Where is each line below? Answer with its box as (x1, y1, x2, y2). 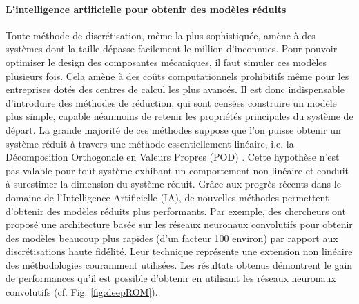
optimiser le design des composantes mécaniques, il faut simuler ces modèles (6, 54, 327, 69)
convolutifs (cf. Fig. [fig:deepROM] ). (6, 285, 158, 299)
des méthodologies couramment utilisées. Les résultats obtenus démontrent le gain (6, 257, 353, 272)
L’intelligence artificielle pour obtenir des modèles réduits (6, 1, 287, 16)
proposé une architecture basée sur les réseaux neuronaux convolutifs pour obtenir (6, 217, 353, 232)
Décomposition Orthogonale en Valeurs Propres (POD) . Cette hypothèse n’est (6, 150, 340, 164)
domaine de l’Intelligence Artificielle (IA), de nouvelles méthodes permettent (6, 190, 329, 204)
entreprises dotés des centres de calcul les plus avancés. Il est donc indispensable (6, 82, 345, 97)
